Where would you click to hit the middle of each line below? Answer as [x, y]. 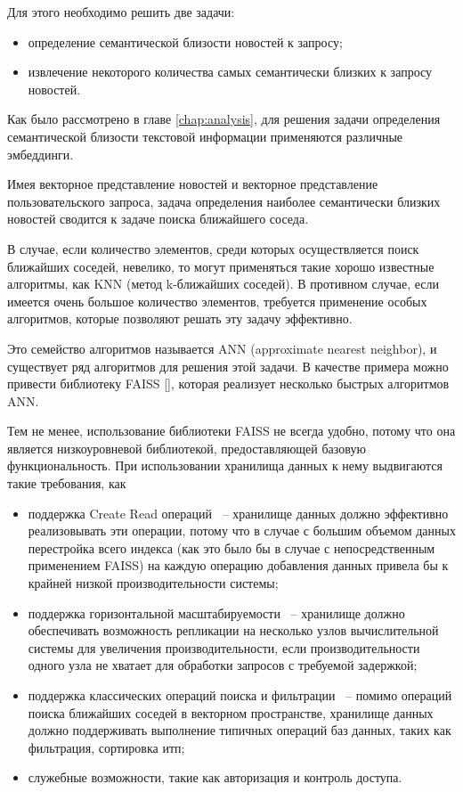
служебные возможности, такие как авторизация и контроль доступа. [215, 777]
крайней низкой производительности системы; [153, 583]
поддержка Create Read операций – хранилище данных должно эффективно [238, 513]
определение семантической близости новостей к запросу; [185, 41]
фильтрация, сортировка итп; [106, 747]
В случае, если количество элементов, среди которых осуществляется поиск [213, 248]
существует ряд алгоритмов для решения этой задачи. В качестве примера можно [228, 366]
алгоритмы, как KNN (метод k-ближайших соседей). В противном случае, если [223, 284]
